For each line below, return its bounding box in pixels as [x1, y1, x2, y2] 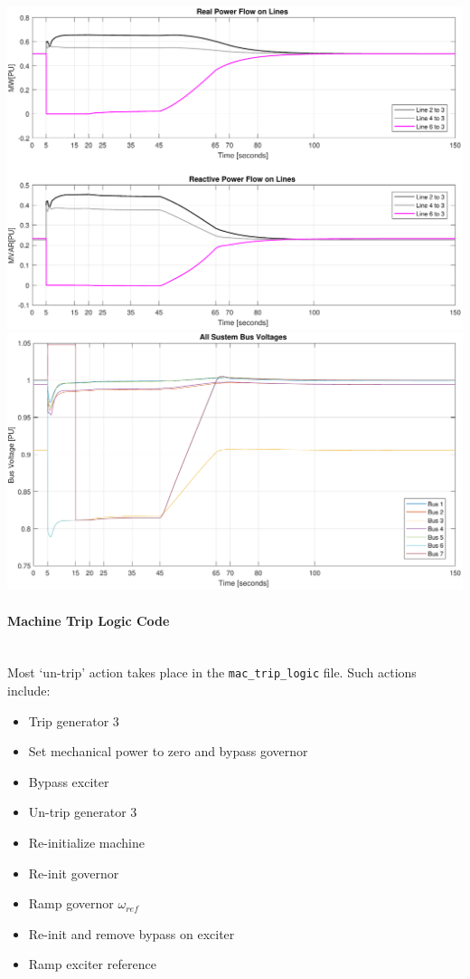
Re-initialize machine [28, 833, 145, 852]
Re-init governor [28, 863, 119, 882]
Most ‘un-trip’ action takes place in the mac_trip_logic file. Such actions [7, 663, 417, 682]
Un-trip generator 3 [28, 802, 137, 821]
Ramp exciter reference [28, 955, 156, 974]
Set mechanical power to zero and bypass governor [28, 742, 308, 761]
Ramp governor [28, 894, 114, 913]
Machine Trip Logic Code [7, 610, 170, 629]
